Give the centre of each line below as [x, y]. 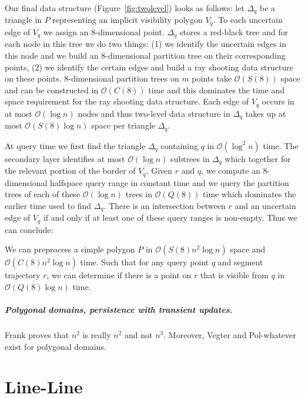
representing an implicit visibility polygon [128, 20]
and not [139, 335]
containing [179, 145]
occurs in [278, 101]
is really [97, 335]
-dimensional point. [130, 31]
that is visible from [234, 275]
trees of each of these [43, 194]
